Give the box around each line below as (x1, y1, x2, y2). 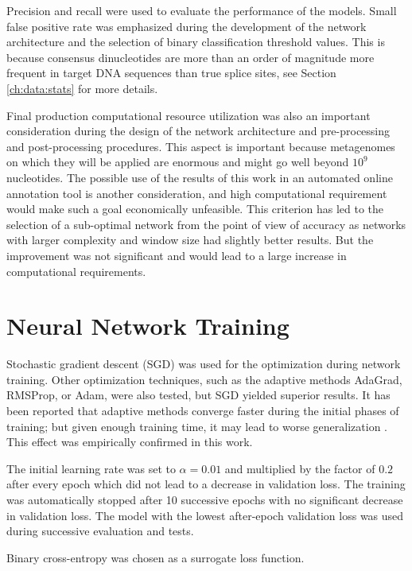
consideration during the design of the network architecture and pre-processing (6, 122, 391, 139)
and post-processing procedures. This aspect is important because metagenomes (6, 138, 395, 154)
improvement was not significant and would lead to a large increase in (6, 247, 347, 263)
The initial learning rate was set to (6, 460, 176, 476)
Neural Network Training (6, 309, 290, 342)
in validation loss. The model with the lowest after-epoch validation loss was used (6, 507, 404, 523)
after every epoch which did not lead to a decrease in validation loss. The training (6, 476, 406, 492)
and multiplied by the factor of (224, 460, 375, 476)
